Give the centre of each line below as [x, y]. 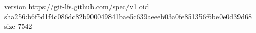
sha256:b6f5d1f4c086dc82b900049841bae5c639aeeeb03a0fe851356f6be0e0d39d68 [128, 16]
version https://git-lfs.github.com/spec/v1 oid [77, 6]
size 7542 [18, 26]
